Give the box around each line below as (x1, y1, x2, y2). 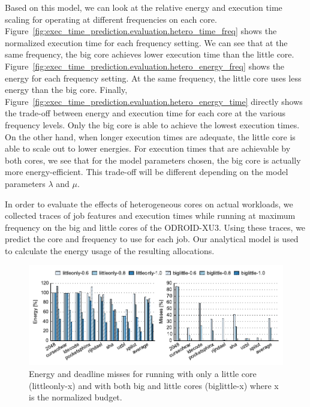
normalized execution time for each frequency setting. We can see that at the (5, 36, 288, 49)
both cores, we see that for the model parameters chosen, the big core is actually (5, 153, 301, 166)
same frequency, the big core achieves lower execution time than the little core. (5, 48, 294, 61)
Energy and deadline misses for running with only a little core (29, 367, 257, 379)
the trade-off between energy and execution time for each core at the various (5, 107, 286, 119)
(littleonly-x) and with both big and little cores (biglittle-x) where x (29, 379, 279, 391)
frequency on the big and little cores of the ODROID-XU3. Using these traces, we (5, 221, 306, 233)
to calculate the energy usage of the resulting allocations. (5, 244, 215, 257)
